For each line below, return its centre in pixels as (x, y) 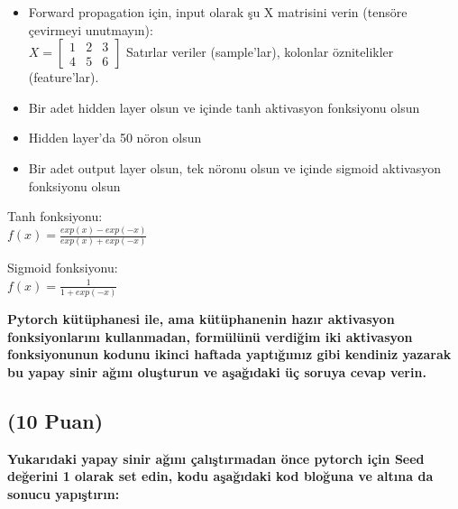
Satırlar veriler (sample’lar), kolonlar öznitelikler (260, 52)
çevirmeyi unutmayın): (91, 29)
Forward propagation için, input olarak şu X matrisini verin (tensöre (218, 12)
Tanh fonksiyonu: (55, 216)
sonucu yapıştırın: (64, 494)
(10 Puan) (55, 421)
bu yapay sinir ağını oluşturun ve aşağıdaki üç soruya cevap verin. (217, 372)
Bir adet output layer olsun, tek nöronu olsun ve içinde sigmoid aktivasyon (234, 167)
